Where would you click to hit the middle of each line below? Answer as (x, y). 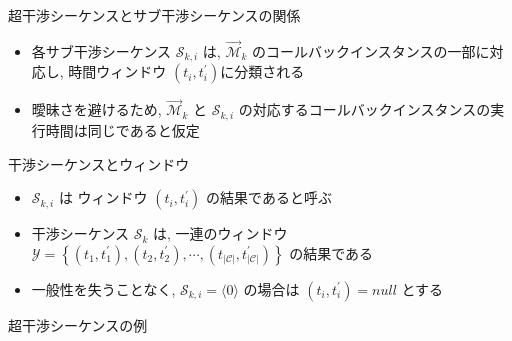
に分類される (262, 71)
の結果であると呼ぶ (269, 197)
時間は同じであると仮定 (122, 129)
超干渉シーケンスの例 (78, 324)
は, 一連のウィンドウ (220, 233)
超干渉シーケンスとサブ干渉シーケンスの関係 (154, 15)
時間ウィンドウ (117, 71)
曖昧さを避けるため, (96, 109)
